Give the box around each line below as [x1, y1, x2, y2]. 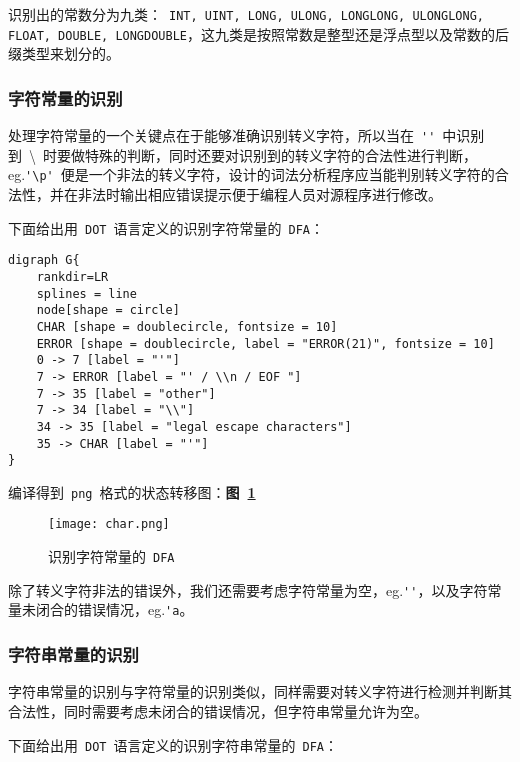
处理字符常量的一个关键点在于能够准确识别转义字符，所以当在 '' [8, 125, 436, 146]
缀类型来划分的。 [8, 43, 120, 64]
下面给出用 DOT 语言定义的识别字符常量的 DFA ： [8, 217, 324, 238]
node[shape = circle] [36, 303, 180, 318]
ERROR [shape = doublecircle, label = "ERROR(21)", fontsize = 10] [36, 336, 495, 351]
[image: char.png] [48, 517, 170, 532]
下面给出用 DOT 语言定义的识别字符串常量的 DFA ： [8, 734, 338, 755]
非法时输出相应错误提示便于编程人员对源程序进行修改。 [77, 184, 442, 205]
